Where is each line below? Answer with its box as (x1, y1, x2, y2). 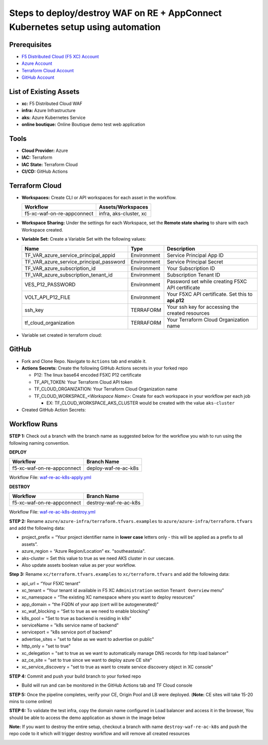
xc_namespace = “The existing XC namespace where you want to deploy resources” (21, 594, 195, 600)
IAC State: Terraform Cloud (21, 161, 78, 167)
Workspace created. (21, 227, 64, 233)
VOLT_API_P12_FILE (24, 294, 70, 301)
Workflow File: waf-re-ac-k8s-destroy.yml (9, 509, 96, 515)
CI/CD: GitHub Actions (21, 168, 68, 174)
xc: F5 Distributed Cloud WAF (21, 100, 83, 107)
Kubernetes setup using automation (9, 21, 161, 32)
